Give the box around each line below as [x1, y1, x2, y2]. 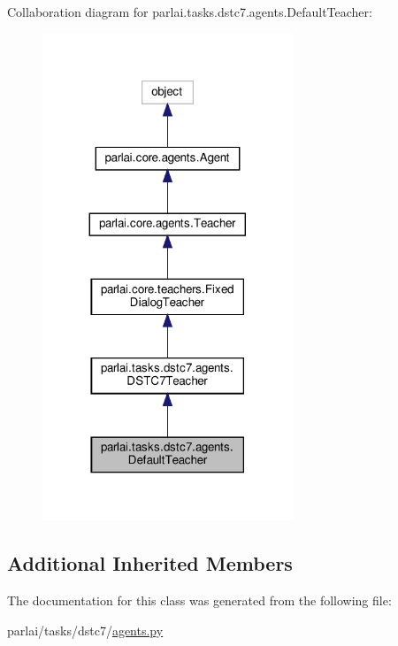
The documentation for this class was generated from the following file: [7, 590, 392, 609]
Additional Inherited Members [7, 550, 293, 577]
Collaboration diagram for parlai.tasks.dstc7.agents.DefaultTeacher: [7, 3, 372, 20]
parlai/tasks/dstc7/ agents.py [7, 620, 164, 639]
